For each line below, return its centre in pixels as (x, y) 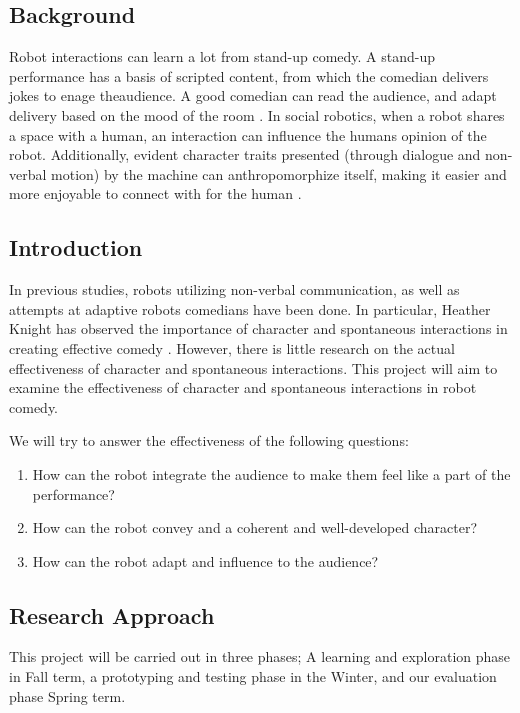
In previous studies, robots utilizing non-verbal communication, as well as (234, 289)
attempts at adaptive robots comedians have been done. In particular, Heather (250, 308)
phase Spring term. (67, 695)
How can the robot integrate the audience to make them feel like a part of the (271, 473)
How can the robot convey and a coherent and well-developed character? (255, 527)
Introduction (76, 247)
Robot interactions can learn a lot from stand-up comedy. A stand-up (222, 56)
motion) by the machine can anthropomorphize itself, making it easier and (279, 173)
